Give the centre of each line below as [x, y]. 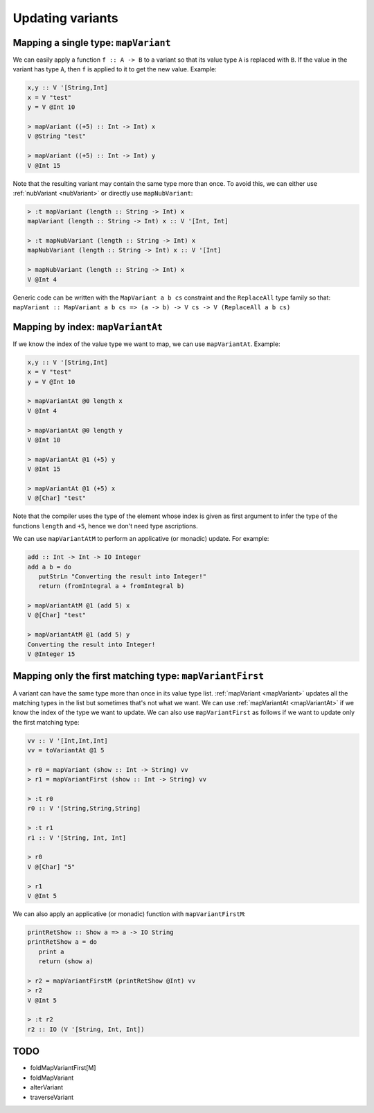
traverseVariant [52, 1097]
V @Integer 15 [51, 654]
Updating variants [65, 18]
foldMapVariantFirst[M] [63, 1068]
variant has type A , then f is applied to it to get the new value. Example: [115, 69]
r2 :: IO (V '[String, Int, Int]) [86, 1029]
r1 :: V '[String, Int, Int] [77, 838]
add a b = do [50, 567]
